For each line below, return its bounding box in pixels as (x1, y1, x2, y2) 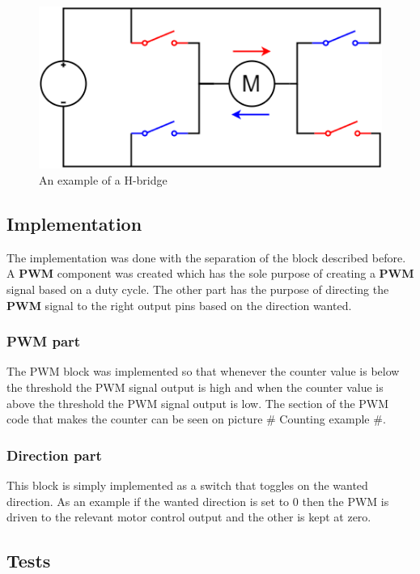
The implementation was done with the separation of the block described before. (6, 249, 406, 266)
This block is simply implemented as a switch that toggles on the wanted (6, 476, 368, 493)
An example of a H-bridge (39, 171, 168, 188)
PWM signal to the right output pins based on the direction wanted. (6, 296, 352, 313)
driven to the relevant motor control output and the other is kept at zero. (6, 508, 371, 525)
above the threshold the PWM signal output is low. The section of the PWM (6, 394, 389, 411)
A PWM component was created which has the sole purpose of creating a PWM (6, 265, 414, 282)
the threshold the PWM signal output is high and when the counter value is (6, 378, 384, 395)
